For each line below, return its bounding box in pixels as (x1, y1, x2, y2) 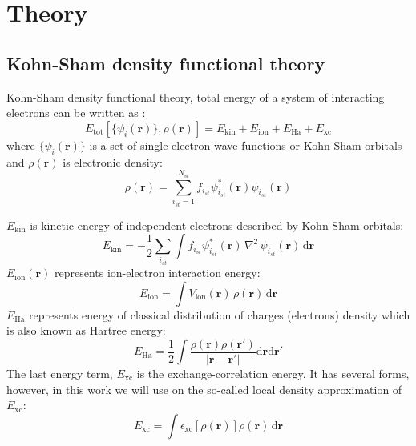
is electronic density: (63, 153, 163, 170)
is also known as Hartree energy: (6, 322, 166, 339)
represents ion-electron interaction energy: (54, 264, 261, 281)
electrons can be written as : (6, 104, 146, 121)
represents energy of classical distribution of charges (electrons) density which (29, 306, 410, 323)
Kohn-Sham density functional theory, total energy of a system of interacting (6, 88, 385, 105)
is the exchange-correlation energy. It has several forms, (136, 364, 410, 381)
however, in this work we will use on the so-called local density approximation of (6, 380, 402, 397)
